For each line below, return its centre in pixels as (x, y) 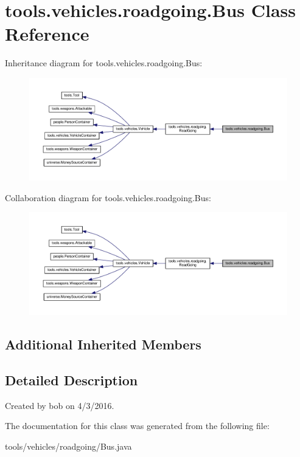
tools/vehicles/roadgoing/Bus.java (68, 446)
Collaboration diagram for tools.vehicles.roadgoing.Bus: (108, 197)
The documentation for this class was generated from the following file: (137, 426)
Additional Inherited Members (103, 344)
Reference (47, 34)
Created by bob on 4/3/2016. (60, 405)
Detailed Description (72, 380)
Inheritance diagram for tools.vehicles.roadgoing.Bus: (104, 63)
